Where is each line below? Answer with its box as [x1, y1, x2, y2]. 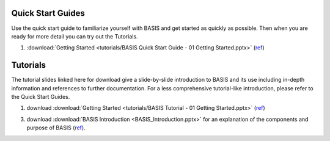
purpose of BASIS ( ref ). [26, 124, 86, 131]
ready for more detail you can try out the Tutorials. [11, 32, 138, 40]
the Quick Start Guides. [11, 93, 70, 100]
